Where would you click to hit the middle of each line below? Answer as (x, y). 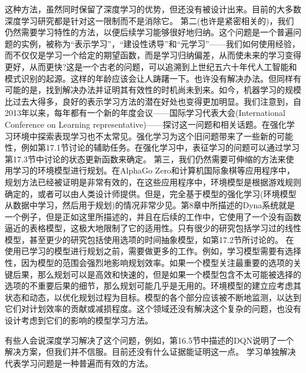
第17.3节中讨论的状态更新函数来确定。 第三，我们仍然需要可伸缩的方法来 (145, 159)
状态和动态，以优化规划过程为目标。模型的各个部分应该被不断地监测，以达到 (153, 297)
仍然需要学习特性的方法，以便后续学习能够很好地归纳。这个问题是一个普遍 (149, 32)
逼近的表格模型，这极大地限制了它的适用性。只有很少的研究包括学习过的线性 (153, 228)
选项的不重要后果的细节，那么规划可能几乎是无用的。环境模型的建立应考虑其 (153, 286)
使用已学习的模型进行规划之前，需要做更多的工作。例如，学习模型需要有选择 (153, 251)
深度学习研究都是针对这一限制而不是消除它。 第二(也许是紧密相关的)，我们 (149, 20)
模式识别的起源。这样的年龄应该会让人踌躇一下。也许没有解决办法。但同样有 (153, 78)
